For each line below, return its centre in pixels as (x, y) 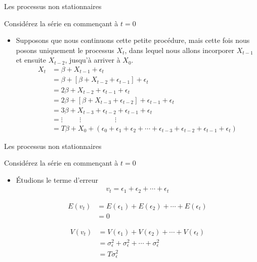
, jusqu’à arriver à (93, 60)
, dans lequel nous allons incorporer (180, 50)
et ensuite (31, 60)
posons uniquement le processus (65, 50)
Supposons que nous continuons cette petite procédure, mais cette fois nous (133, 40)
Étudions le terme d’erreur (57, 179)
